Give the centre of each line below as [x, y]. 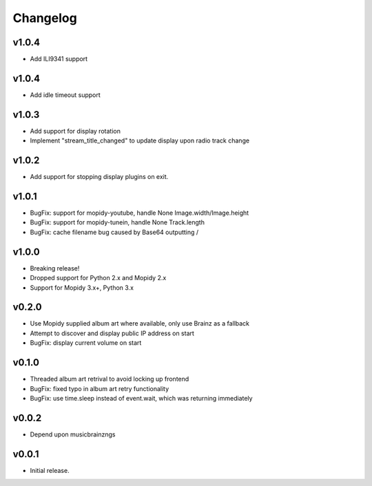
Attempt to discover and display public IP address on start [112, 333]
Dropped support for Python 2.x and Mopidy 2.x [98, 278]
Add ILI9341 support [59, 59]
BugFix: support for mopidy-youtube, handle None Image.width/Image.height [139, 213]
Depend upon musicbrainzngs [73, 434]
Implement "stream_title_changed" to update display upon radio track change [140, 140]
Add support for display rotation [75, 131]
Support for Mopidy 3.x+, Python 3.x [82, 287]
